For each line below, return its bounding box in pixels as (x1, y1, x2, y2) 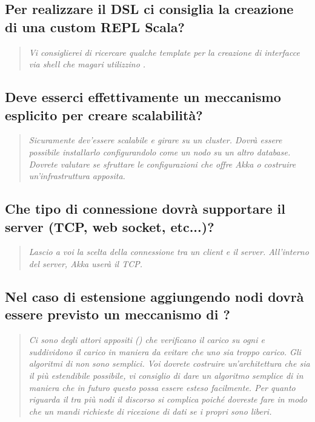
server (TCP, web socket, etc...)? (5, 217, 214, 236)
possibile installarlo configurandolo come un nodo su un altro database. (28, 145, 291, 158)
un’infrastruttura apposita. (28, 169, 125, 182)
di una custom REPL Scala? (5, 17, 185, 36)
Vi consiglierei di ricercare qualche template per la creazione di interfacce (28, 46, 300, 58)
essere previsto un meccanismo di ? (5, 305, 230, 324)
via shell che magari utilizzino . (28, 58, 146, 70)
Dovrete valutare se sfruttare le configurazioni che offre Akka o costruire (28, 157, 296, 170)
